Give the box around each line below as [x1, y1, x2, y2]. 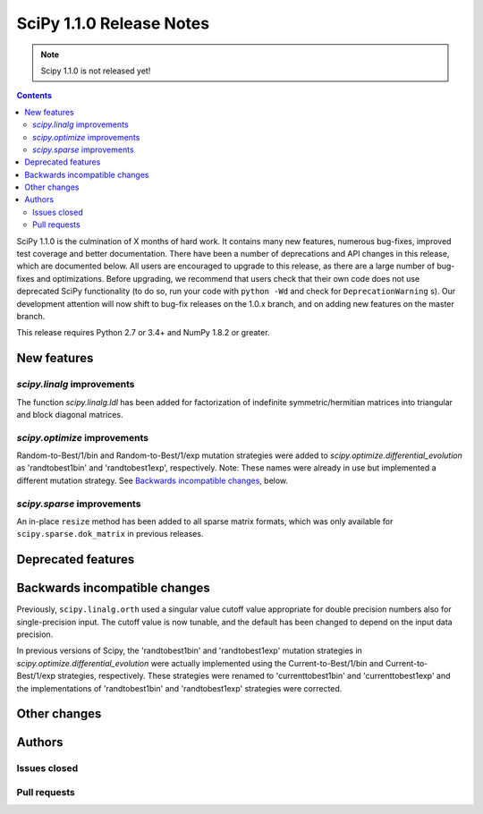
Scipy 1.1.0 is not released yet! [40, 65, 151, 76]
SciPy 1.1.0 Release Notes [16, 13, 210, 33]
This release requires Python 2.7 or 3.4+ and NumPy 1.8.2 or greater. [16, 327, 270, 338]
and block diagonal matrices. [16, 409, 123, 420]
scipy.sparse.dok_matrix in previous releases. [16, 529, 204, 539]
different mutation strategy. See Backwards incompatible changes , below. [16, 475, 289, 486]
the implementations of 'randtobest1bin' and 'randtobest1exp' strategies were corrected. [16, 683, 343, 693]
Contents [16, 90, 53, 101]
